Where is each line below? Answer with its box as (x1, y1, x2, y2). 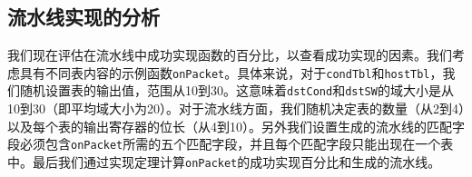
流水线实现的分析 (7, 3, 160, 31)
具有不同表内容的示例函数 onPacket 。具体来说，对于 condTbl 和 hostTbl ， (19, 63, 443, 82)
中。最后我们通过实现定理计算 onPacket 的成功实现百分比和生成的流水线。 (7, 152, 441, 171)
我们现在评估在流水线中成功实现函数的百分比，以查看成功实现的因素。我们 (7, 45, 452, 64)
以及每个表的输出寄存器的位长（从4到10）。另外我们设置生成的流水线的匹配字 (7, 116, 465, 135)
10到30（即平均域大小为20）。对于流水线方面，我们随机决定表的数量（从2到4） (7, 99, 465, 118)
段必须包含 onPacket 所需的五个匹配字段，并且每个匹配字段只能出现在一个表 (7, 134, 454, 153)
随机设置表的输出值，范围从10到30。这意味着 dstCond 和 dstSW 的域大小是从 (19, 81, 454, 100)
